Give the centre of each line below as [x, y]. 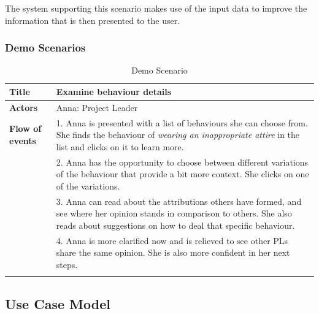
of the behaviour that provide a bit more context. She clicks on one [183, 174]
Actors [24, 107]
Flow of [25, 128]
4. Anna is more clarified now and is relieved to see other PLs [172, 240]
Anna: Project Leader [97, 107]
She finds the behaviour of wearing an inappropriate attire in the [178, 135]
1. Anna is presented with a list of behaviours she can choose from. [182, 122]
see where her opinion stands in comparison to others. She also [174, 213]
